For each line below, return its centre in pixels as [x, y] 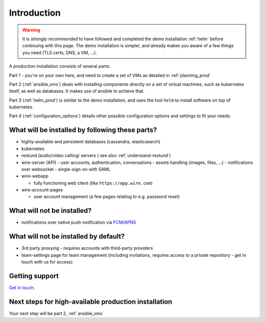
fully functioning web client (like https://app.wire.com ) [93, 183]
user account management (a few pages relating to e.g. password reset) [107, 197]
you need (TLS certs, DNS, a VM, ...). [60, 53]
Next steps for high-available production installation [91, 302]
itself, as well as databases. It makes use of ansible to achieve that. [77, 91]
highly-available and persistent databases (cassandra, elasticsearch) [91, 142]
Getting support [34, 276]
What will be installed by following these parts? [83, 130]
